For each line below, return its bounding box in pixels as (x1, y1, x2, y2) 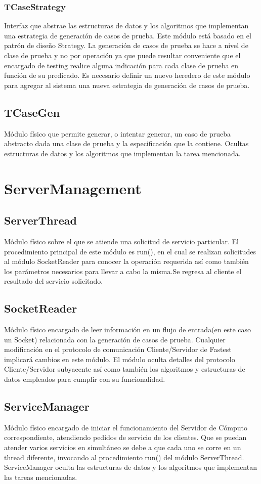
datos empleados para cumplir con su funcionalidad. (4, 374, 165, 384)
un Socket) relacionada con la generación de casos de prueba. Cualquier (4, 334, 226, 344)
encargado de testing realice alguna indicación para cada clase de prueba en (4, 60, 239, 70)
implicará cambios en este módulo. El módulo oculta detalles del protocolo (4, 354, 235, 364)
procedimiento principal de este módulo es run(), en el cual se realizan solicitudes (4, 246, 256, 256)
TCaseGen (4, 104, 60, 120)
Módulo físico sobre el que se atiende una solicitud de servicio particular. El (4, 236, 239, 246)
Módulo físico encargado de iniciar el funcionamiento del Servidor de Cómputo (4, 422, 247, 432)
